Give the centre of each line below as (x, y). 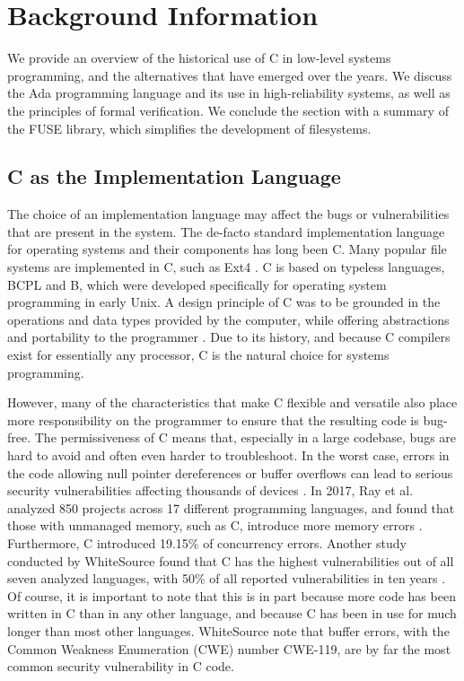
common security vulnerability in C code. (121, 666)
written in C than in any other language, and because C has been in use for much (232, 613)
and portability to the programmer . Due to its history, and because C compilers (229, 337)
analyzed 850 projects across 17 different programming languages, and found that (231, 507)
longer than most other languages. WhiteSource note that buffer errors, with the (228, 630)
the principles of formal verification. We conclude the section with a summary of (228, 110)
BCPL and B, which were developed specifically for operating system (197, 284)
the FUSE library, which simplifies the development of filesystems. (189, 128)
